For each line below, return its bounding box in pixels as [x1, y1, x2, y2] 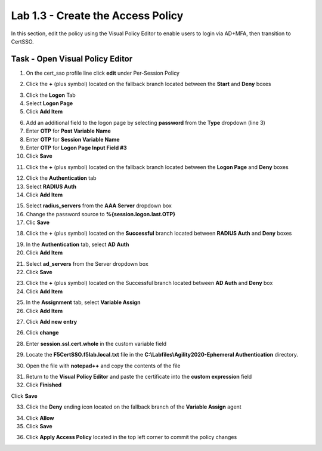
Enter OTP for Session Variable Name [26, 136, 120, 143]
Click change [26, 329, 59, 336]
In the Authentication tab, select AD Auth [26, 241, 129, 248]
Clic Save [26, 219, 50, 226]
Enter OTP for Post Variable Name [26, 127, 112, 134]
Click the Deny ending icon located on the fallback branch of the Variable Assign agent [26, 403, 241, 410]
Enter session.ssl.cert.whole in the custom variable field [26, 340, 167, 347]
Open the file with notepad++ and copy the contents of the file [26, 362, 181, 369]
